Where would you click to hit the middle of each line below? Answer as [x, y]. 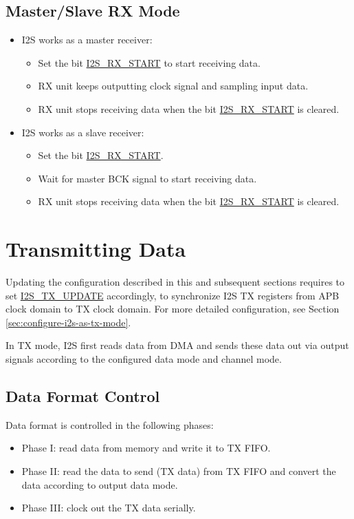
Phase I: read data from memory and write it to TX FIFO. [146, 448]
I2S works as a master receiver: [87, 40]
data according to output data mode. [100, 484]
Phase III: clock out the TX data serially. [109, 508]
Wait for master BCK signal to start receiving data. [147, 178]
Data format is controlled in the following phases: [110, 424]
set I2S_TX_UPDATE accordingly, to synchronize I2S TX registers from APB [173, 295]
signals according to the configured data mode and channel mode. [144, 359]
